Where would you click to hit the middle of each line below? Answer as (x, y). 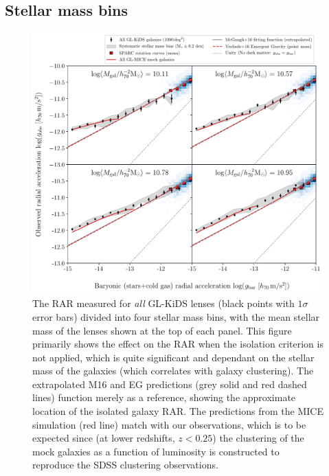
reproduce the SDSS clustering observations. (125, 465)
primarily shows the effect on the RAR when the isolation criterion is (178, 344)
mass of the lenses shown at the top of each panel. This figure (162, 330)
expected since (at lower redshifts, (104, 438)
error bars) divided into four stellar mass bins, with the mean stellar (176, 316)
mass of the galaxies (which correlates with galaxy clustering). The (173, 371)
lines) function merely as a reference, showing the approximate (164, 397)
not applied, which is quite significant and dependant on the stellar (173, 357)
